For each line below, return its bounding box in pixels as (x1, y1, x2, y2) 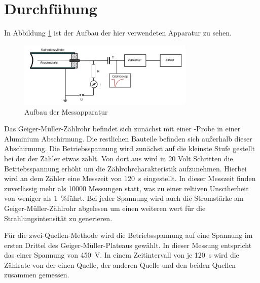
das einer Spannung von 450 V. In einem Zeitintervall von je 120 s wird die (4, 250, 239, 260)
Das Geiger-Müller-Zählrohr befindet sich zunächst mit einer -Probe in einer (4, 123, 241, 134)
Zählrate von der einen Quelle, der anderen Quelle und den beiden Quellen (4, 259, 236, 270)
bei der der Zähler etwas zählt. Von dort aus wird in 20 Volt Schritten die (4, 153, 233, 163)
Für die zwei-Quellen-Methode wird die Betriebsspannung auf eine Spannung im (4, 230, 253, 240)
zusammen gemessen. (4, 269, 69, 280)
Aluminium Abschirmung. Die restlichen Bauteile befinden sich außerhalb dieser (4, 133, 252, 144)
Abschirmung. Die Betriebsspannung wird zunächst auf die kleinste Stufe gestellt (4, 143, 255, 154)
